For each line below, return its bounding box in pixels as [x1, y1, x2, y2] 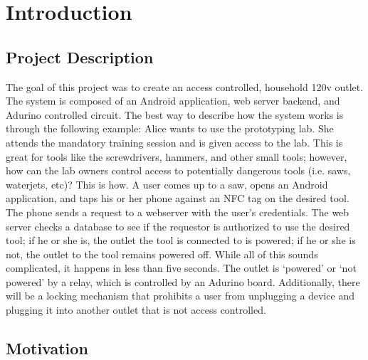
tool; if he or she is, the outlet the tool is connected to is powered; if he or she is [6, 233, 356, 248]
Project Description [6, 46, 154, 68]
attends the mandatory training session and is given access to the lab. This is [6, 134, 343, 149]
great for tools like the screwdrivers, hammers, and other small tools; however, [6, 149, 347, 164]
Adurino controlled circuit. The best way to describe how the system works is [6, 107, 344, 122]
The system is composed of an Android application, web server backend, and [6, 93, 340, 108]
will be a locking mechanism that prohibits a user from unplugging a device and [6, 288, 354, 303]
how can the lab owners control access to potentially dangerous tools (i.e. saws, [6, 163, 351, 178]
